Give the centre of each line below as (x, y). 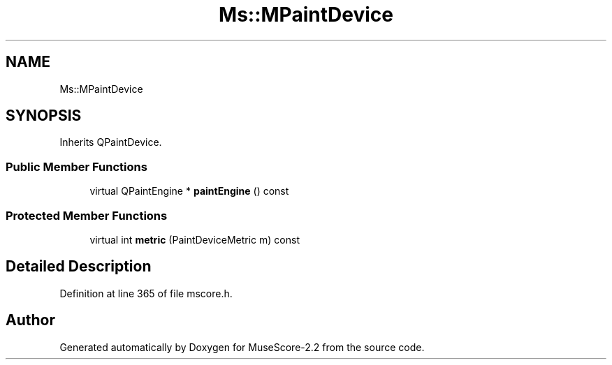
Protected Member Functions (87, 215)
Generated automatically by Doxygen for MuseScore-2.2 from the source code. (242, 347)
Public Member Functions (76, 166)
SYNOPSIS (44, 116)
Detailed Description (79, 267)
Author (30, 320)
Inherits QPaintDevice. (111, 142)
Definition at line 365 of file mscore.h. (146, 293)
